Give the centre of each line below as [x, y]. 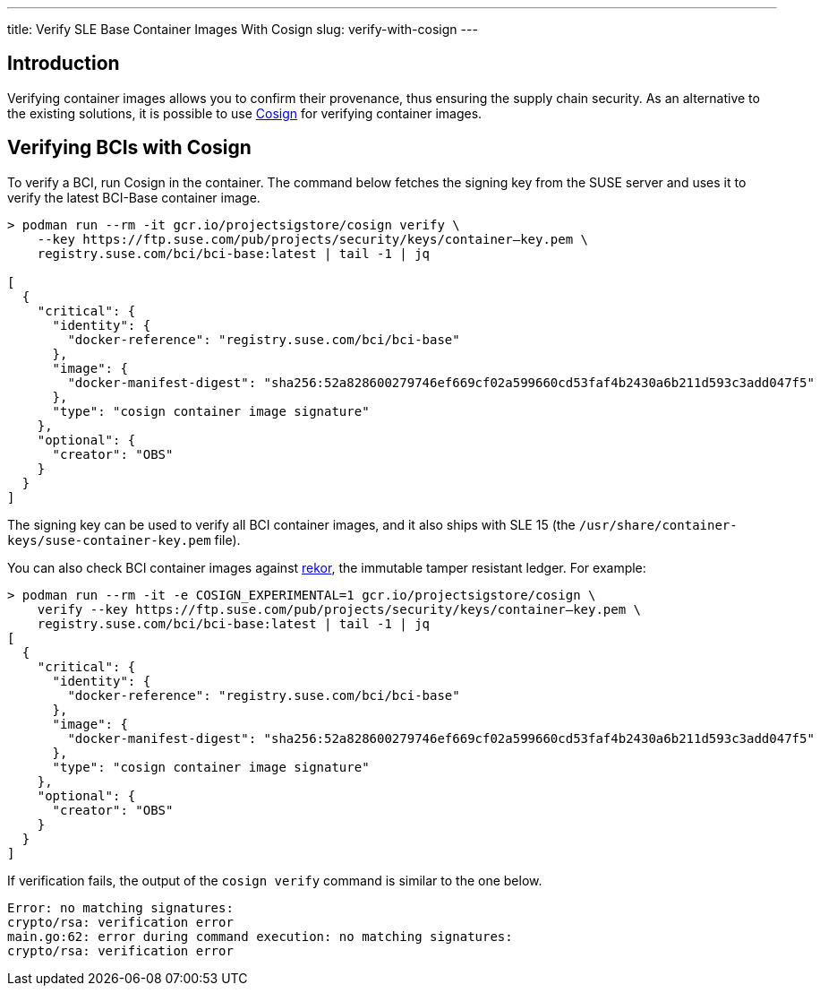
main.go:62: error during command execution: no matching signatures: [260, 936]
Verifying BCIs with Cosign [129, 148]
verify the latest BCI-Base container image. [134, 197]
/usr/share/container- [658, 525]
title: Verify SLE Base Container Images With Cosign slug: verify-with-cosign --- [243, 29]
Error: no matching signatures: [120, 907]
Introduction [64, 64]
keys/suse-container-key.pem [109, 540]
